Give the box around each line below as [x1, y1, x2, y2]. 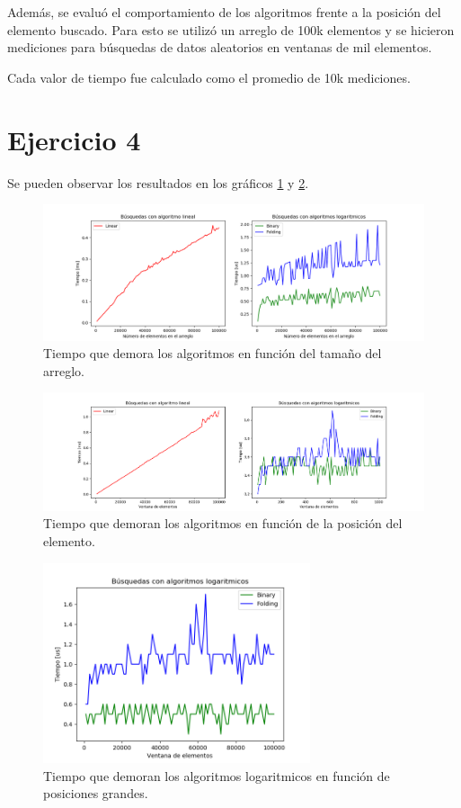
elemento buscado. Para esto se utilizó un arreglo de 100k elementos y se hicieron [7, 20, 455, 39]
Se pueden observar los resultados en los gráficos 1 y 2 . [7, 173, 309, 192]
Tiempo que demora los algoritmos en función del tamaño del [43, 344, 382, 363]
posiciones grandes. [43, 784, 148, 803]
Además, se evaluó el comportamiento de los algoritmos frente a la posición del [7, 3, 441, 21]
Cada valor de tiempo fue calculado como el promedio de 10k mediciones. [7, 67, 411, 86]
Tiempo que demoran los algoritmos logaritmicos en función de [43, 766, 390, 785]
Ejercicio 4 [7, 121, 141, 157]
